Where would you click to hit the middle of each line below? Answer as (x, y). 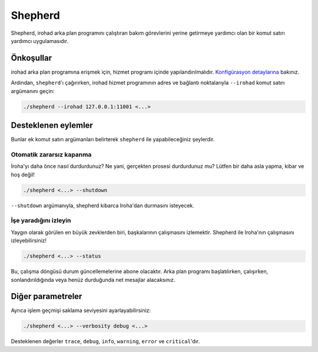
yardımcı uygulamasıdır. (40, 41)
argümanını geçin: (33, 91)
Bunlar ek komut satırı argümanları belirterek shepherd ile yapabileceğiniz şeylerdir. (113, 140)
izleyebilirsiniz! (29, 241)
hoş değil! (23, 174)
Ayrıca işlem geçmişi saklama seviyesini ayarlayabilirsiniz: (81, 311)
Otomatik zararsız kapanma (51, 154)
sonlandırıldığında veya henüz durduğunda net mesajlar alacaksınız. (93, 280)
